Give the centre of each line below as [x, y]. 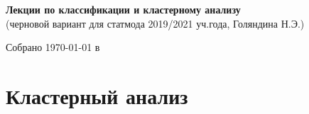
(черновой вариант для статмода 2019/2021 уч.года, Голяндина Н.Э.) [155, 23]
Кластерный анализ [97, 95]
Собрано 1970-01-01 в [53, 47]
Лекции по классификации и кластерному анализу [123, 9]
